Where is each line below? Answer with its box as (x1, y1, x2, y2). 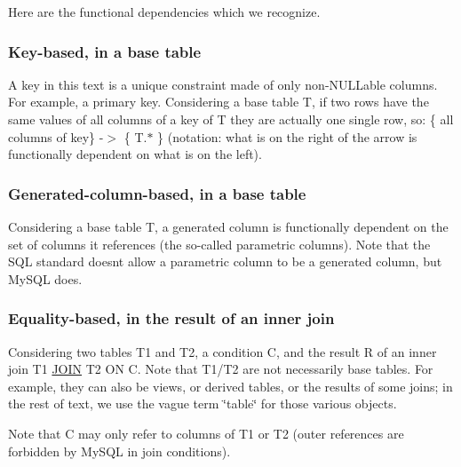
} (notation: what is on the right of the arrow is (157, 127, 417, 146)
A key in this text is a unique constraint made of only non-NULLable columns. (8, 75, 438, 93)
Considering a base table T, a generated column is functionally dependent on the (8, 218, 449, 235)
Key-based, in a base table (8, 40, 202, 62)
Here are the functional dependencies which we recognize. (8, 3, 321, 20)
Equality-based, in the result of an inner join (8, 307, 335, 329)
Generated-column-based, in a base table (8, 182, 306, 204)
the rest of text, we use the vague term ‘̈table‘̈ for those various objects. (8, 394, 397, 413)
